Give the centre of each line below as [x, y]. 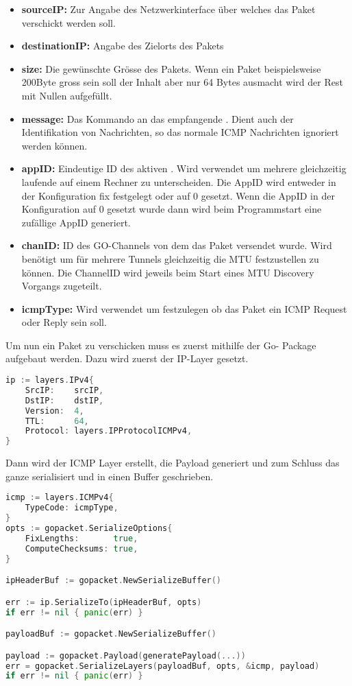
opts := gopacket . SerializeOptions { [89, 528]
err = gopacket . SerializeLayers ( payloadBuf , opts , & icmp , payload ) [163, 666]
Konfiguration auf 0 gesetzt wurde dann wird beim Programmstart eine [172, 209]
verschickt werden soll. [68, 22]
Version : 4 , [54, 411]
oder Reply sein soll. [64, 322]
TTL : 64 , [57, 421]
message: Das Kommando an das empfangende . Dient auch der [158, 118]
